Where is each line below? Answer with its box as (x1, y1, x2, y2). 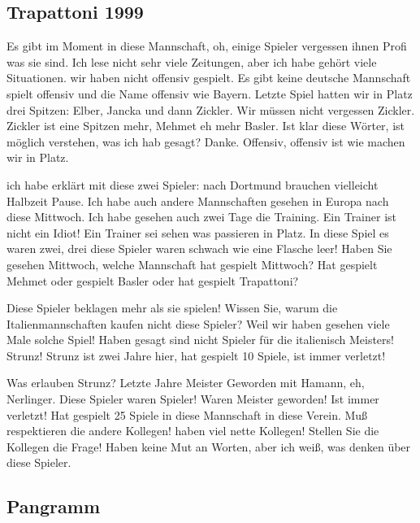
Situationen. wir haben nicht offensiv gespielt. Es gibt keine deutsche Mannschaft (6, 69, 411, 86)
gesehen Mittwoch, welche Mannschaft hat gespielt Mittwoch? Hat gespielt (6, 255, 378, 272)
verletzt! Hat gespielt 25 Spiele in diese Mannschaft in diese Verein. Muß (6, 406, 368, 423)
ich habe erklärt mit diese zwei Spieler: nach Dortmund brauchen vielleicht (6, 176, 379, 193)
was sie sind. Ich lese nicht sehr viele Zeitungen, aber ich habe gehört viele (6, 53, 377, 70)
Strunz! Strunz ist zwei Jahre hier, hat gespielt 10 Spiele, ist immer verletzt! (6, 346, 386, 364)
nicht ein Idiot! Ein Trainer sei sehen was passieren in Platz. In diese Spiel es (6, 224, 389, 241)
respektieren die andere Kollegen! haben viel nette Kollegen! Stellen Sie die (6, 422, 379, 439)
